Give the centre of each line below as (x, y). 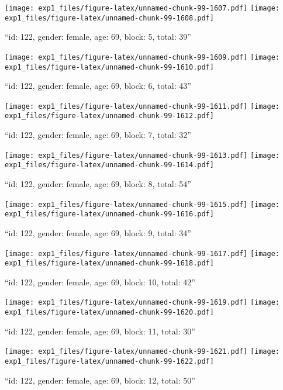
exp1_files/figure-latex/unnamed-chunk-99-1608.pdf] (109, 18)
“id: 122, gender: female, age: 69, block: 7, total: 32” (98, 135)
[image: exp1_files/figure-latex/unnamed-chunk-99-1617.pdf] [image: (142, 253)
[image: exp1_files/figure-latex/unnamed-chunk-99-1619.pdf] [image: (142, 303)
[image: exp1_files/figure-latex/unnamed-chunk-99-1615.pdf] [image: (142, 204)
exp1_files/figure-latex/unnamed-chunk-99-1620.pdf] (109, 313)
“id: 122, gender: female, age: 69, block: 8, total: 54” (98, 184)
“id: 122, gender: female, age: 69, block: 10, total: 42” (100, 282)
